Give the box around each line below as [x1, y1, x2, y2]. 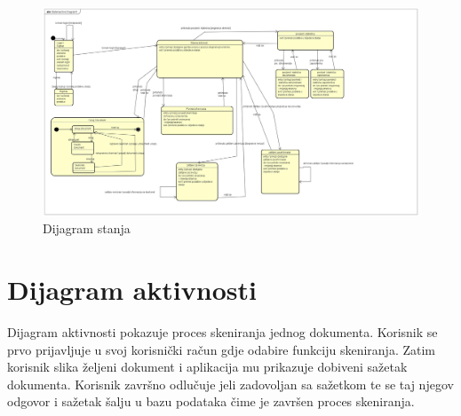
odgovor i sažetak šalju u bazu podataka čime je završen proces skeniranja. [7, 392, 415, 411]
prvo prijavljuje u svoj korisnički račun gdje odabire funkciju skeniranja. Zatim [7, 340, 436, 358]
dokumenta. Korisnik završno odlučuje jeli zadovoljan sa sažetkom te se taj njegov [7, 374, 454, 393]
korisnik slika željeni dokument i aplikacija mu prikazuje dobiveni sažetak [7, 357, 408, 376]
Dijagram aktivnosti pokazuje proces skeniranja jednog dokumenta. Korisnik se [7, 322, 438, 341]
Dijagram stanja [43, 219, 131, 238]
